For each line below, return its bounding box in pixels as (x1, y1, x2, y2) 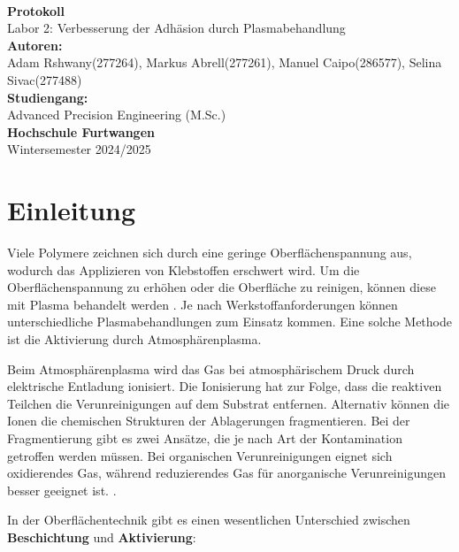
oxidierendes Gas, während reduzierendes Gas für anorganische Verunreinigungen (7, 464, 446, 482)
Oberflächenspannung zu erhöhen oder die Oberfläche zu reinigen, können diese (7, 278, 436, 296)
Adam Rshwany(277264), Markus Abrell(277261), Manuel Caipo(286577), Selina (7, 53, 442, 72)
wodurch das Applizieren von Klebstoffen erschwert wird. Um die (7, 260, 360, 279)
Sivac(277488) (7, 70, 82, 88)
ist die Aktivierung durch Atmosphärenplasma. (7, 330, 262, 349)
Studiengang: (7, 88, 88, 106)
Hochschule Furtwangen (7, 122, 155, 141)
